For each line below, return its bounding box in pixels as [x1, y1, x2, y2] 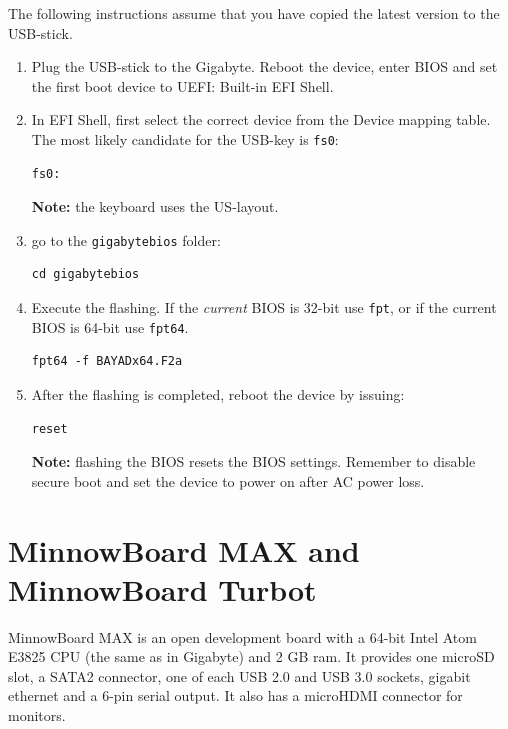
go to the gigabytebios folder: [31, 229, 221, 250]
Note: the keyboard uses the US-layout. [31, 196, 279, 217]
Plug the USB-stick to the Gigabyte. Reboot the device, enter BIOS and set [31, 56, 498, 77]
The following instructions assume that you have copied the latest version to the [8, 3, 500, 23]
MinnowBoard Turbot [8, 568, 317, 609]
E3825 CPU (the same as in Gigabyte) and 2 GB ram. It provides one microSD [8, 646, 495, 667]
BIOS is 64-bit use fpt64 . [31, 316, 189, 337]
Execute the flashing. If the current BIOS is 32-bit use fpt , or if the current [31, 297, 497, 318]
